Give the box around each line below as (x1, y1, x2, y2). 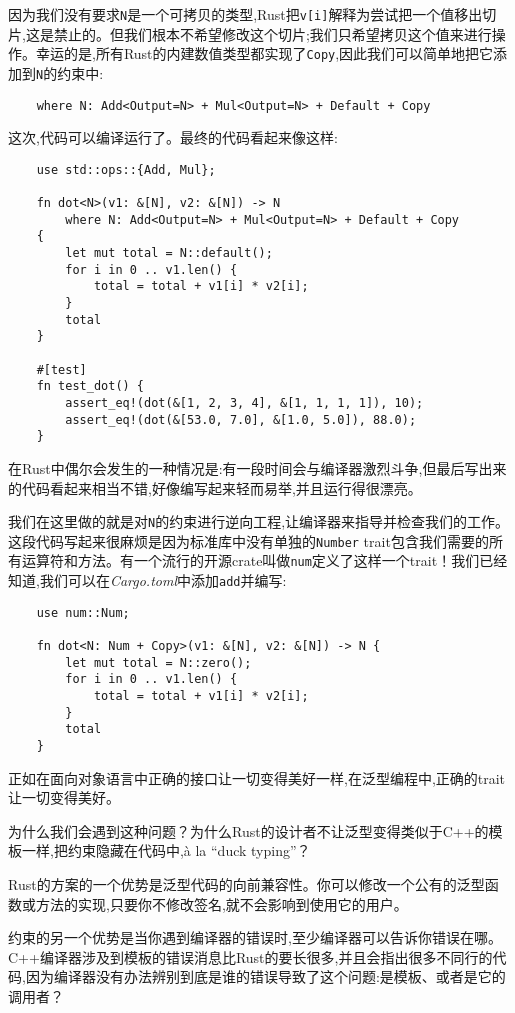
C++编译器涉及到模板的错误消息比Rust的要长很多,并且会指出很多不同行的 (8, 946, 493, 967)
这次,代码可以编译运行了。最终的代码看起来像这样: (8, 127, 338, 148)
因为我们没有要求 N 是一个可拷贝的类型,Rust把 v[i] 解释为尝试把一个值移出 (8, 4, 483, 24)
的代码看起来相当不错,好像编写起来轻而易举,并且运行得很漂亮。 (8, 477, 422, 498)
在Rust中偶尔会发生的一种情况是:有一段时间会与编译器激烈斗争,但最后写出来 (8, 457, 507, 478)
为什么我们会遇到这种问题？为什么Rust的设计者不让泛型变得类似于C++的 (8, 820, 489, 841)
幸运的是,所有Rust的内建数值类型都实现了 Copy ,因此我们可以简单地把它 (35, 43, 494, 64)
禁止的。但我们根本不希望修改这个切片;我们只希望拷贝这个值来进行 (53, 23, 492, 44)
